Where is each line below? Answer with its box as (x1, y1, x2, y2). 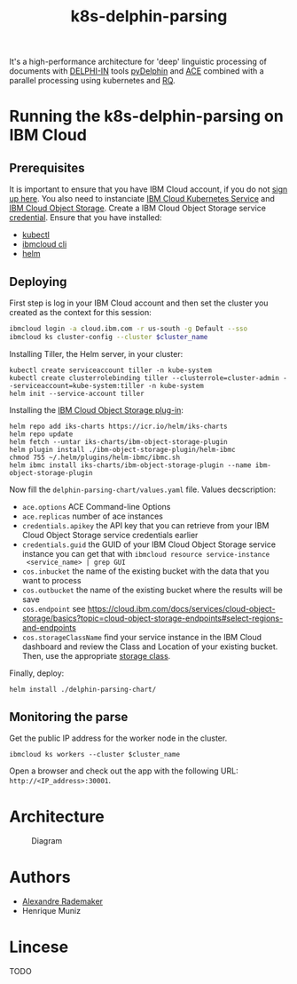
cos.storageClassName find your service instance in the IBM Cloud (21, 631, 262, 642)
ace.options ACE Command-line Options (21, 501, 171, 512)
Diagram (31, 836, 63, 846)
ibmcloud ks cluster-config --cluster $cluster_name (9, 332, 208, 341)
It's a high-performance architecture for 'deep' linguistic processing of (9, 56, 268, 67)
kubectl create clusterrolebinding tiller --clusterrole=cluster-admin (9, 373, 279, 383)
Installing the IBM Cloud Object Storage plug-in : (9, 404, 184, 415)
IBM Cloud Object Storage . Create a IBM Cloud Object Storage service (9, 202, 266, 214)
